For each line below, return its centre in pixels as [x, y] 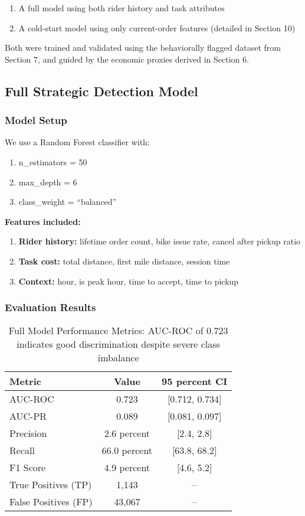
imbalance [118, 358]
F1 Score [28, 468]
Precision [28, 433]
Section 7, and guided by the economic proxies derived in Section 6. [127, 59]
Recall [22, 450]
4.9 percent [127, 468]
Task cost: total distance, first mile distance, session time [124, 261]
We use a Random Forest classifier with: [77, 142]
